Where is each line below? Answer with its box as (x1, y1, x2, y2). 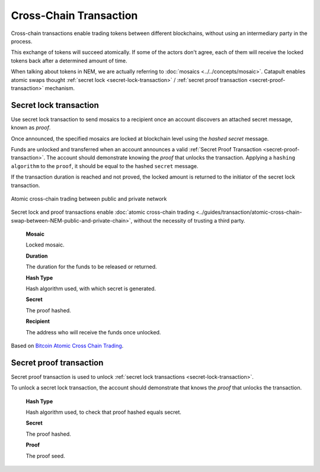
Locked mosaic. (25, 241, 65, 249)
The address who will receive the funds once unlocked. (25, 328, 161, 335)
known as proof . (11, 124, 51, 131)
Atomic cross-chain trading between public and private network (11, 195, 167, 202)
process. (11, 37, 33, 45)
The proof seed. (25, 452, 65, 460)
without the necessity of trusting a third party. (133, 217, 245, 224)
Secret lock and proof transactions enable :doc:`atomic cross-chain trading (11, 208, 195, 216)
